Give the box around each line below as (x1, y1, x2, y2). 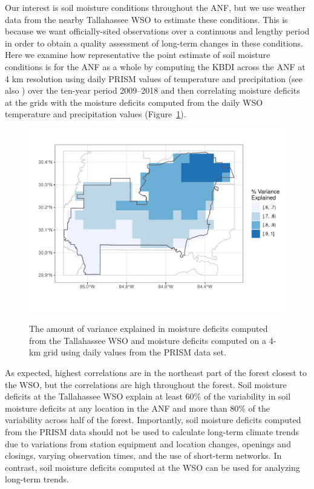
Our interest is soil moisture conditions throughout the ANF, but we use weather (5, 1, 306, 13)
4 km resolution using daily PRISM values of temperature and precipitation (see (5, 72, 303, 85)
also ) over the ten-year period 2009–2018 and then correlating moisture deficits (5, 84, 300, 97)
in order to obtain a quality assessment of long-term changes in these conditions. (5, 36, 303, 49)
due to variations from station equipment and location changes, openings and (5, 437, 291, 450)
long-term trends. (5, 473, 69, 485)
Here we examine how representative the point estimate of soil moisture (5, 48, 270, 61)
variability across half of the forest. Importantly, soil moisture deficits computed (5, 413, 301, 426)
